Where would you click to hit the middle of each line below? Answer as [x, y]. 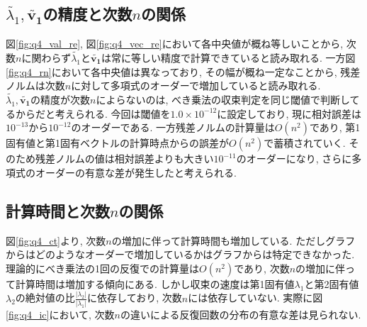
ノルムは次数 [35, 85]
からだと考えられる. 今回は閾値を [93, 113]
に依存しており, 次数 [135, 298]
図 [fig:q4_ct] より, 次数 [56, 240]
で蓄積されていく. [305, 143]
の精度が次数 [61, 100]
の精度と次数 [87, 14]
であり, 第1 [335, 127]
